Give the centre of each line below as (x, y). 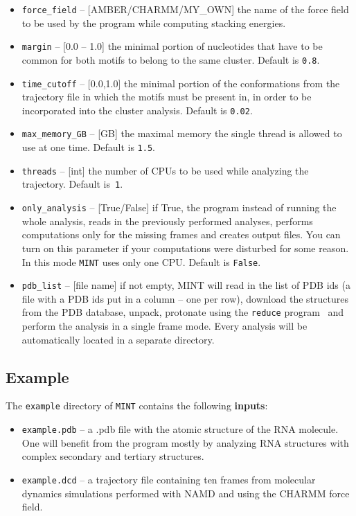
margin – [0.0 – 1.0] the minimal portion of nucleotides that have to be (172, 46)
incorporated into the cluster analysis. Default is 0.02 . (137, 110)
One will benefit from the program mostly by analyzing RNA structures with (185, 442)
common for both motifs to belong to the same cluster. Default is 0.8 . (171, 59)
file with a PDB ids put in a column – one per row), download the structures (185, 298)
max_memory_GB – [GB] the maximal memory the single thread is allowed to (182, 133)
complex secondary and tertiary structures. (113, 456)
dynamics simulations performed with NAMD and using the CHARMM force (186, 493)
